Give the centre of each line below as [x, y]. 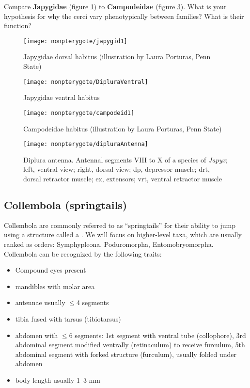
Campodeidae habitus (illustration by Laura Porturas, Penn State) [123, 128]
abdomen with [37, 335]
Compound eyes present [51, 270]
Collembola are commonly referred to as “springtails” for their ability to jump [120, 225]
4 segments [93, 302]
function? [18, 25]
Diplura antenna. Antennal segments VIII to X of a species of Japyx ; [125, 159]
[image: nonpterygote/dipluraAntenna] [86, 144]
